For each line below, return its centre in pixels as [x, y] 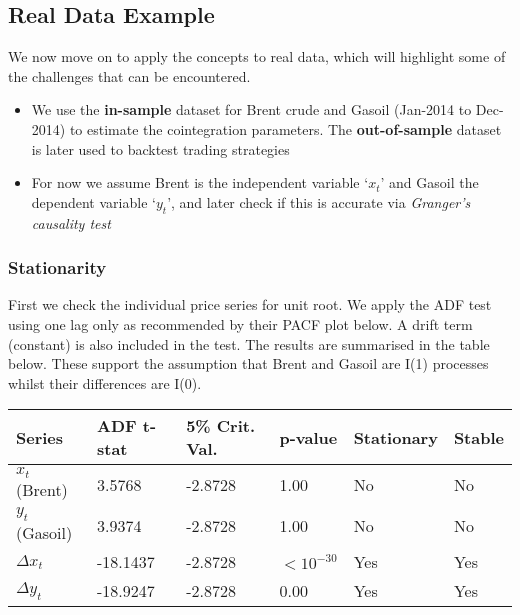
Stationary [395, 437]
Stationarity [57, 267]
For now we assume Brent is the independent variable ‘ [200, 182]
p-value [308, 437]
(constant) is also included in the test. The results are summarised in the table [249, 343]
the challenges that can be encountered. [129, 75]
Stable [478, 437]
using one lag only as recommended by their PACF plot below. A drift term [240, 323]
